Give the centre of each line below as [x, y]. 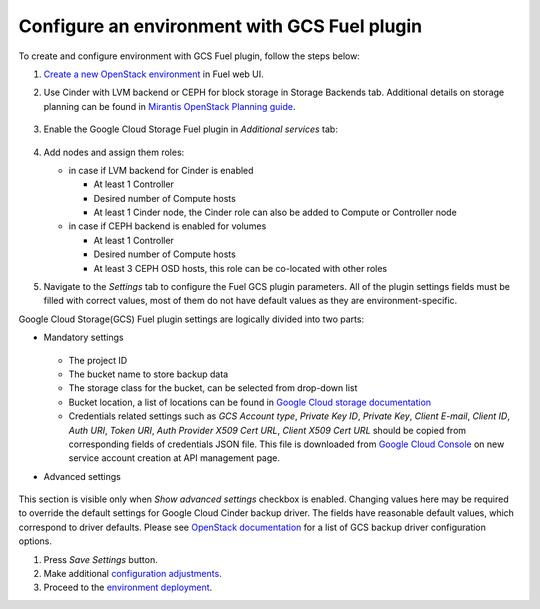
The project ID [98, 360]
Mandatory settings [83, 337]
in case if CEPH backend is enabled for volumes [167, 226]
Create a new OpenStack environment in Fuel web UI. [153, 74]
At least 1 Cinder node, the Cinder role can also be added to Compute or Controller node [275, 212]
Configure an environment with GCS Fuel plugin [220, 26]
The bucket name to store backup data [148, 374]
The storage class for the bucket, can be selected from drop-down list [213, 388]
